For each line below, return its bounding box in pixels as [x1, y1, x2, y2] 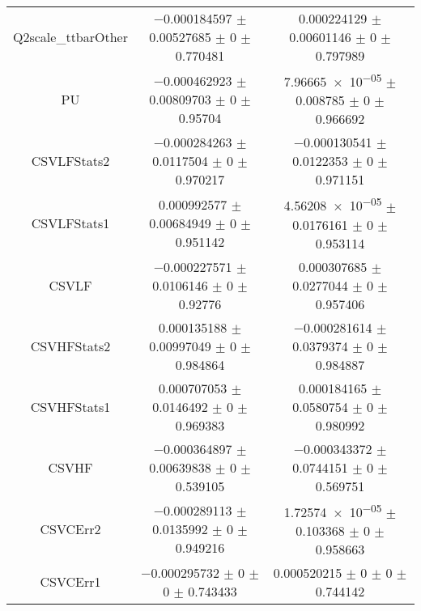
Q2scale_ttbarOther [13, 28, 128, 46]
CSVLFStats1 [31, 213, 110, 232]
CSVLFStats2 [31, 151, 110, 171]
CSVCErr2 [40, 520, 101, 539]
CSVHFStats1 [30, 397, 111, 416]
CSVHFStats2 [30, 336, 111, 355]
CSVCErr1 [40, 572, 101, 592]
